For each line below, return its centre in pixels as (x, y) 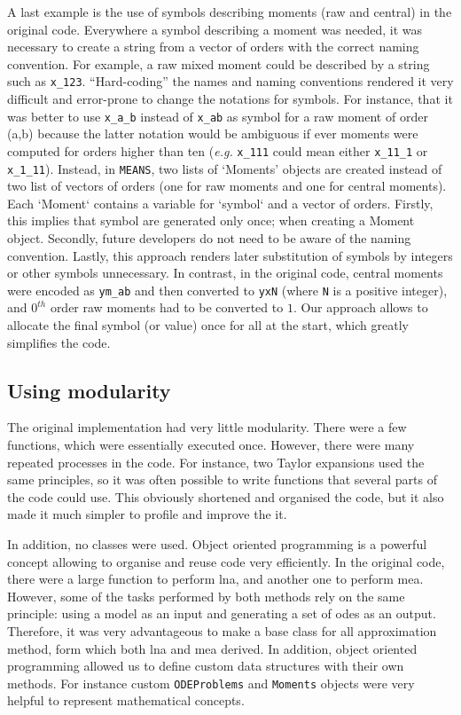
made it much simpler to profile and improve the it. (147, 514)
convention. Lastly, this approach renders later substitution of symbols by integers (230, 255)
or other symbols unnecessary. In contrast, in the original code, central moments (225, 273)
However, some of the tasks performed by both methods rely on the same (206, 596)
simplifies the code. (59, 342)
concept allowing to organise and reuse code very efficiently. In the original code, (226, 561)
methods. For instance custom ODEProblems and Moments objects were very (211, 683)
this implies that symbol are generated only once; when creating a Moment (211, 220)
